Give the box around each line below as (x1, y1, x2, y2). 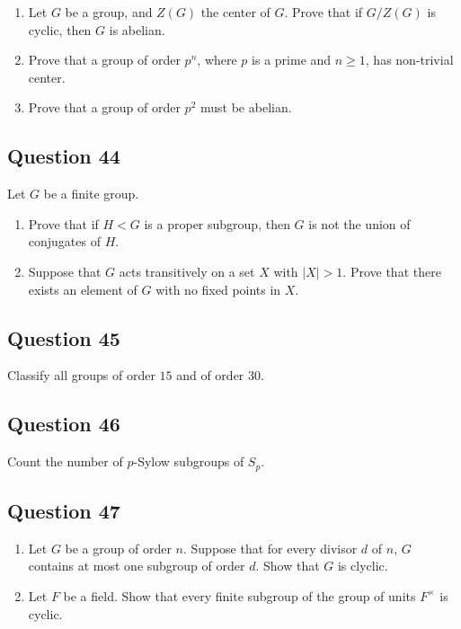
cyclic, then (28, 20, 92, 39)
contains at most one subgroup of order (28, 556, 245, 575)
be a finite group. (43, 184, 139, 203)
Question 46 (7, 410, 120, 438)
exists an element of (28, 279, 137, 298)
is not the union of (308, 214, 411, 233)
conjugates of (28, 232, 101, 251)
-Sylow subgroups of (133, 452, 244, 471)
